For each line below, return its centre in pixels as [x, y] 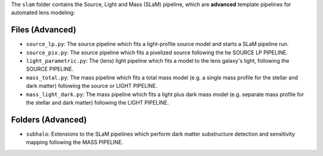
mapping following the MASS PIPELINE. [75, 142]
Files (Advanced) [44, 30]
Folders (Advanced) [49, 120]
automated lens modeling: [43, 13]
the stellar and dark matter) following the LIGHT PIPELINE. [97, 103]
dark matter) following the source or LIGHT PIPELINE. [92, 86]
